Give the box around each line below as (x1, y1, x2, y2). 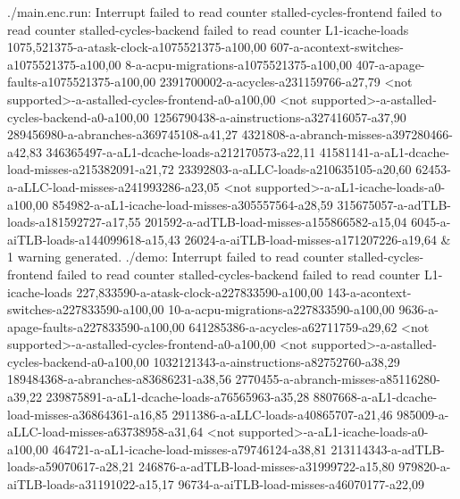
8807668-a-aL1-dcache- (313, 387, 438, 406)
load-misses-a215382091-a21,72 (7, 160, 174, 179)
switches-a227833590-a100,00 (7, 300, 164, 319)
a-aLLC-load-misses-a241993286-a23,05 (7, 177, 220, 195)
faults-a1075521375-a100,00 (7, 72, 156, 91)
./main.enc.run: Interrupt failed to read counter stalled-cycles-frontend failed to (7, 3, 442, 21)
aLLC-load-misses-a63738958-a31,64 (7, 422, 204, 441)
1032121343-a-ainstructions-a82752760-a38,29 (153, 352, 400, 370)
